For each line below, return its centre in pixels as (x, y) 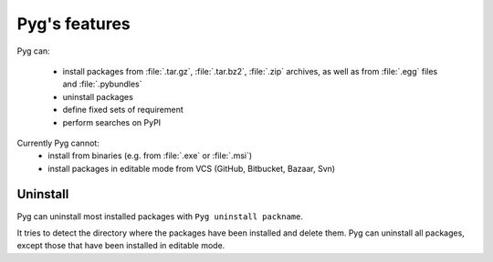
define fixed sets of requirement (123, 110)
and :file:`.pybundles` (102, 84)
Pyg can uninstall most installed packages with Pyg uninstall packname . (160, 216)
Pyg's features (74, 24)
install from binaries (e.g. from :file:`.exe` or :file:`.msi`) (150, 156)
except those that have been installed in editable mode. (121, 246)
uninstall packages (98, 96)
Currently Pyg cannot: (58, 143)
